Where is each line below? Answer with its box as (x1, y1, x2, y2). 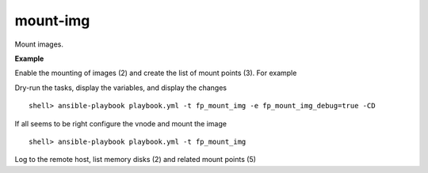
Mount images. (14, 39, 63, 49)
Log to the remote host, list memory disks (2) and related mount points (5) (14, 155, 257, 164)
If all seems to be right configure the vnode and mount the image (14, 118, 227, 128)
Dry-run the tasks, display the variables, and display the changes (14, 83, 227, 92)
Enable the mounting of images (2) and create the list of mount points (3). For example (14, 68, 297, 78)
